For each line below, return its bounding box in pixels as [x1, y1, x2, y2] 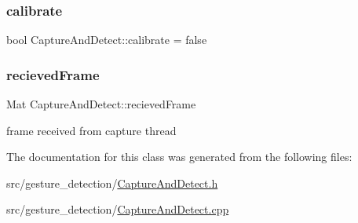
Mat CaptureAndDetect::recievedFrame [6, 96, 196, 112]
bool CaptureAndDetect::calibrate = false [6, 31, 207, 48]
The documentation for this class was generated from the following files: [6, 148, 353, 165]
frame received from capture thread [6, 122, 177, 138]
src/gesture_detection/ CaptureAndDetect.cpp [6, 201, 229, 218]
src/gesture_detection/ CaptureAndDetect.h [6, 174, 218, 191]
